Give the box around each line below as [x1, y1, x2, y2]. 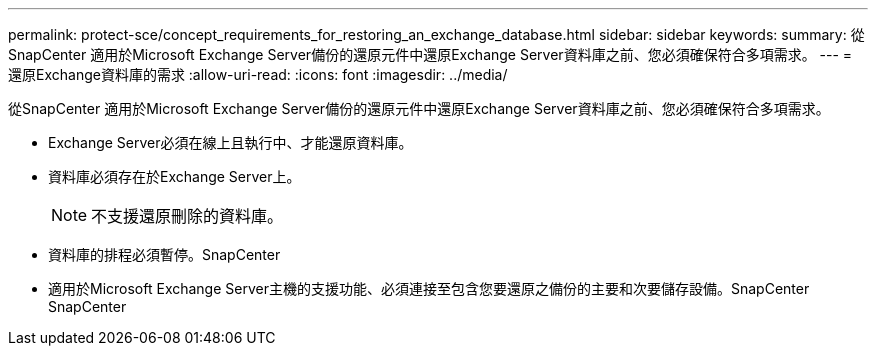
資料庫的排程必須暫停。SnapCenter [48, 246, 281, 263]
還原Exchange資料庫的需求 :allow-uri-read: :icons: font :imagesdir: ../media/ [8, 66, 508, 83]
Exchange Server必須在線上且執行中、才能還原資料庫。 [48, 134, 413, 151]
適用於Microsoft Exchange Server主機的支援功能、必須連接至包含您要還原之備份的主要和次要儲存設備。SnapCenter [48, 280, 810, 297]
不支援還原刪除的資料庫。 [91, 206, 284, 226]
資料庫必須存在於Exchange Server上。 [48, 168, 301, 185]
